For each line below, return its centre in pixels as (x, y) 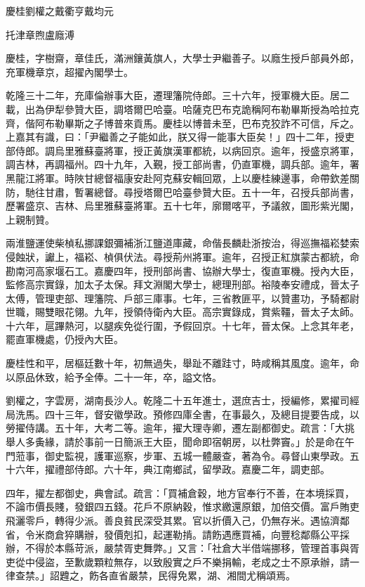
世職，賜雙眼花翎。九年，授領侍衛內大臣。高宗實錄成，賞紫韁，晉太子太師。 (182, 312)
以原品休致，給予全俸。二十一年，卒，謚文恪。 (114, 376)
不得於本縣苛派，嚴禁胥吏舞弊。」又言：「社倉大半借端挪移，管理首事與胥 (192, 548)
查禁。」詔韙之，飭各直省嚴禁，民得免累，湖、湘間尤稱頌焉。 (155, 575)
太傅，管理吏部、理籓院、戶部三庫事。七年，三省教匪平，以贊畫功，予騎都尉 (182, 298)
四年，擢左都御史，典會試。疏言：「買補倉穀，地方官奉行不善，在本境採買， (180, 492)
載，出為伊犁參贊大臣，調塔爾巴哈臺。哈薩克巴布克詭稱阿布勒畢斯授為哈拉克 (182, 109)
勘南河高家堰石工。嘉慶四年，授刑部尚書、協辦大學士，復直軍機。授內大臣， (182, 270)
